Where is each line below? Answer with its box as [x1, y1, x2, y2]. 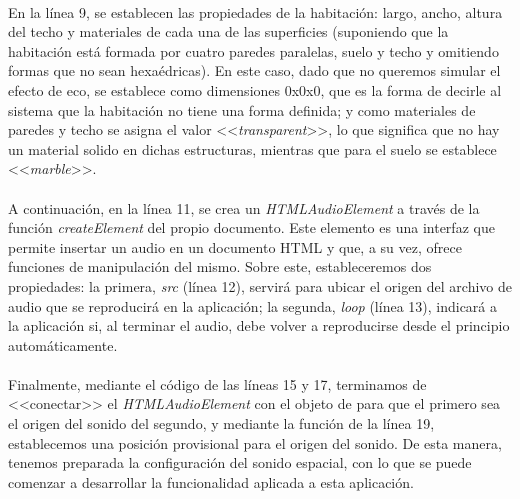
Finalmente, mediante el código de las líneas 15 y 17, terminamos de [8, 373, 427, 394]
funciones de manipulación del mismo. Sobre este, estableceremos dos [8, 256, 432, 277]
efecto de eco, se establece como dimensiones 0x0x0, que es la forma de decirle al [8, 79, 502, 100]
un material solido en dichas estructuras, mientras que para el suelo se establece [8, 138, 497, 159]
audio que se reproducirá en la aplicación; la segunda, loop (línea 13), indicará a [8, 295, 498, 316]
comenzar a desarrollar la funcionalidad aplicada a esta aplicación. [8, 471, 414, 492]
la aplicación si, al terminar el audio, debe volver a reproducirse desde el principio [8, 315, 510, 336]
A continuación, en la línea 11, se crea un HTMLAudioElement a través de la [8, 197, 480, 218]
